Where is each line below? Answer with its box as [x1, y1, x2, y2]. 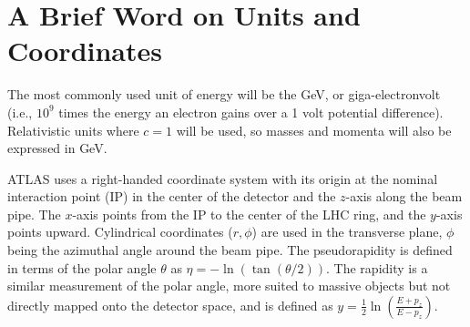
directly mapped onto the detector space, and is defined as [7, 295, 333, 314]
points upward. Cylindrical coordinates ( [7, 222, 233, 241]
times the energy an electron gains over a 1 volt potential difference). [58, 102, 444, 121]
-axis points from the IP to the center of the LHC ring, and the [72, 204, 426, 223]
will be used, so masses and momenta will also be [176, 120, 452, 139]
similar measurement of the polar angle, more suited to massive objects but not [7, 276, 451, 295]
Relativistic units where [7, 120, 139, 139]
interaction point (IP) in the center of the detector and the [7, 187, 336, 206]
